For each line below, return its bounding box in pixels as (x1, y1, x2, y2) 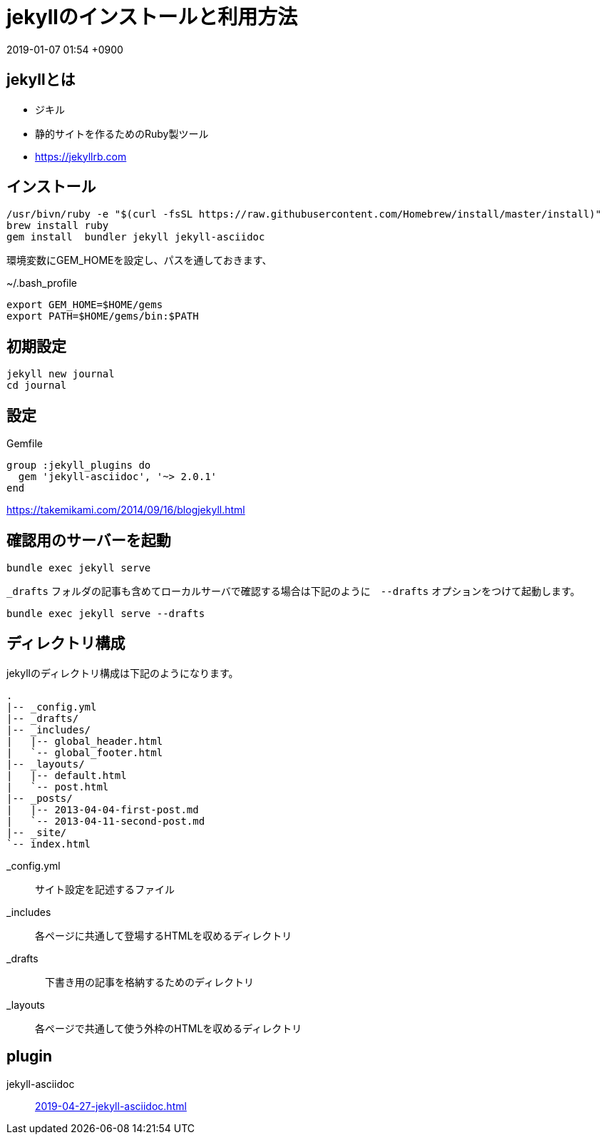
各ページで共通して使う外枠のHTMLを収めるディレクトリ (35, 1022, 302, 1034)
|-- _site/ (6, 826, 67, 838)
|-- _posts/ (6, 792, 73, 804)
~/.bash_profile (6, 277, 78, 290)
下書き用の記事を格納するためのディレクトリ (44, 975, 255, 988)
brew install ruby (6, 220, 109, 232)
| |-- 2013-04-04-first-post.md (6, 803, 199, 815)
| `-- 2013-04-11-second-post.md (6, 815, 205, 827)
